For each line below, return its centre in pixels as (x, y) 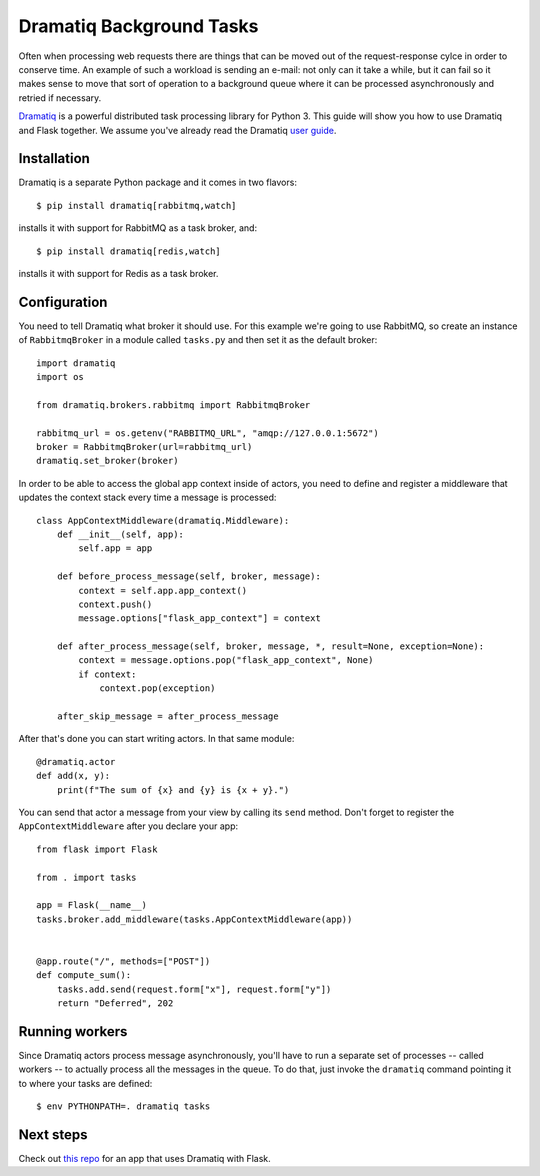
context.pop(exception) (157, 688)
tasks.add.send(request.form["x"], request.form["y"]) (194, 989)
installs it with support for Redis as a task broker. (118, 273)
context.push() (115, 604)
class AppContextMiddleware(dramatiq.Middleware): (163, 520)
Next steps (53, 1134)
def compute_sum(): (84, 975)
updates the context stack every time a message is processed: (147, 497)
